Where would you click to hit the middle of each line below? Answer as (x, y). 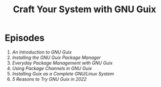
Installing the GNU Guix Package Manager (56, 57)
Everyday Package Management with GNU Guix (62, 63)
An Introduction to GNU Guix (42, 52)
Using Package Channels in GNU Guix (52, 68)
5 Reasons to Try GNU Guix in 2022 (49, 79)
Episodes (25, 38)
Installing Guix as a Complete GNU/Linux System (63, 74)
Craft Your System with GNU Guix (85, 9)
